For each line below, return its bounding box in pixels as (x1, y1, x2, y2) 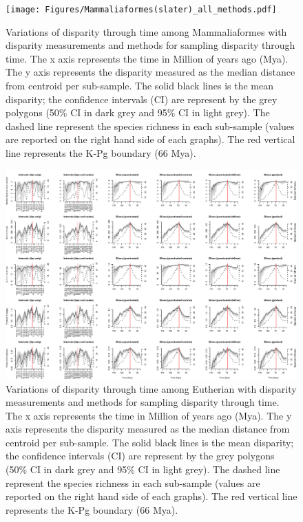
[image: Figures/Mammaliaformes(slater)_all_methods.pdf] (6, 5, 277, 14)
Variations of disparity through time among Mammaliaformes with (6, 24, 287, 39)
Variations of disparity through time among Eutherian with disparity (6, 381, 297, 395)
